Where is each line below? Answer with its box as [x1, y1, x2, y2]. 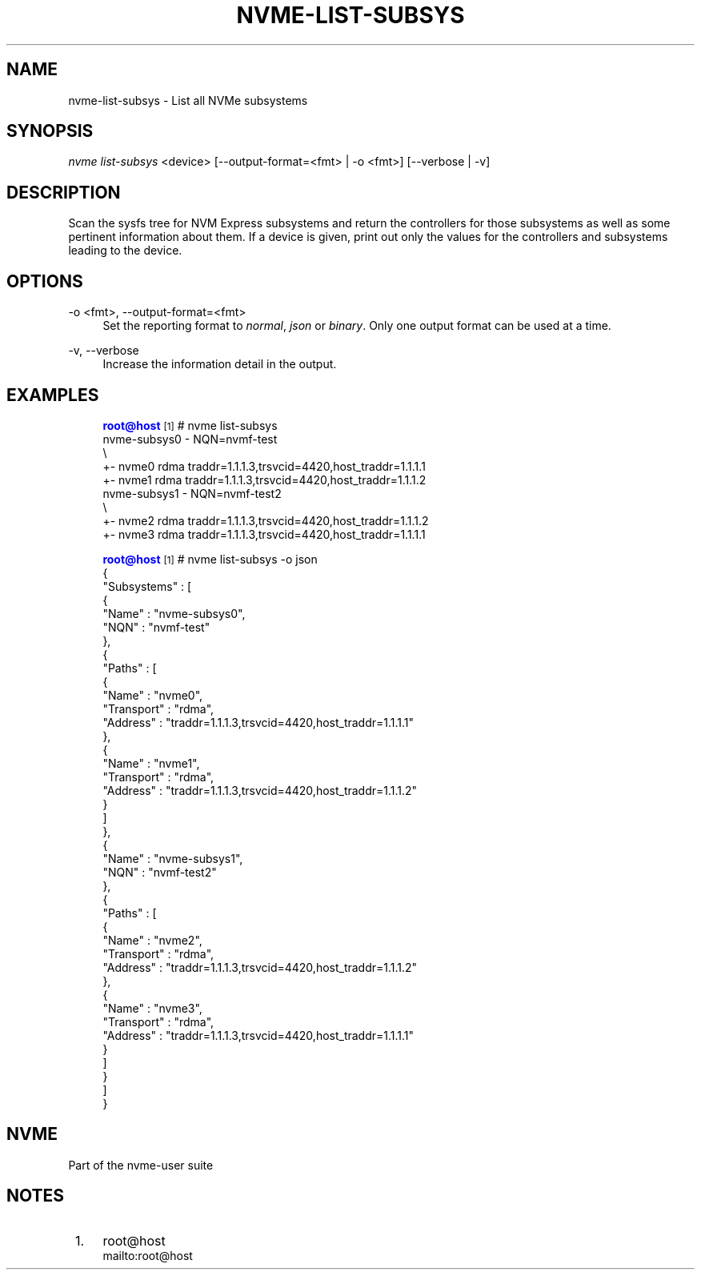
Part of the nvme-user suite [68, 1158, 214, 1172]
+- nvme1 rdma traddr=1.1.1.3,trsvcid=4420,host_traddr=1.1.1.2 [102, 472, 427, 487]
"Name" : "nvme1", [102, 756, 200, 770]
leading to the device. [68, 243, 182, 258]
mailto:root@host [102, 1248, 193, 1262]
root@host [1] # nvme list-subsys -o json [102, 552, 318, 566]
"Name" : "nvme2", [102, 933, 202, 947]
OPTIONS [6, 271, 83, 291]
